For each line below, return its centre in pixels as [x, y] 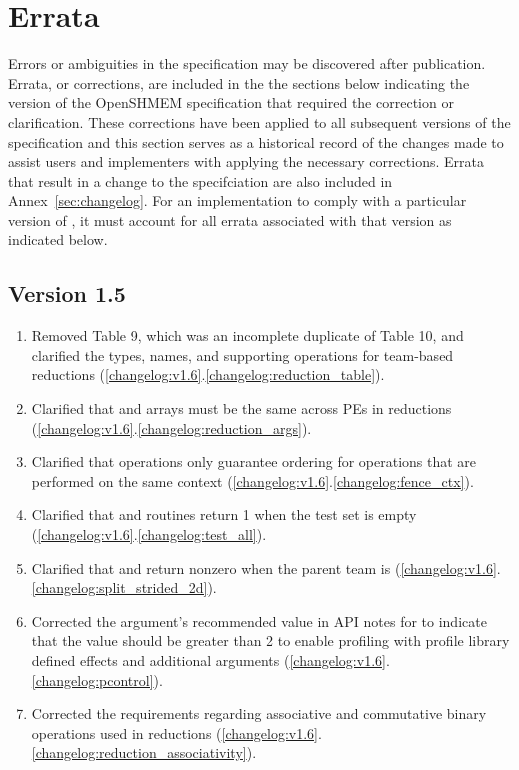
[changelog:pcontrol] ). [97, 679]
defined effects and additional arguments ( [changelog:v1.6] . [210, 659]
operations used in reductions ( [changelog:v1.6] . [176, 732]
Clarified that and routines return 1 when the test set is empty [224, 514]
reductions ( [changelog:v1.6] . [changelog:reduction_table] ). [208, 374]
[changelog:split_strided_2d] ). [124, 587]
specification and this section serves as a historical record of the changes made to [256, 141]
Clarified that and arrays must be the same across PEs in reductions [241, 408]
